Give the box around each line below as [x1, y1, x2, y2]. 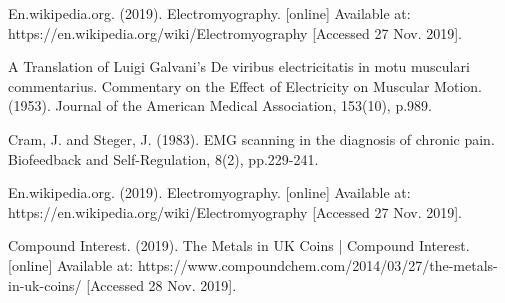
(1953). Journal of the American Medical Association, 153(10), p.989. [8, 95, 432, 116]
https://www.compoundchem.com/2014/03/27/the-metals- [137, 254, 498, 275]
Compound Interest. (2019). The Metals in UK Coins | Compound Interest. [8, 235, 470, 256]
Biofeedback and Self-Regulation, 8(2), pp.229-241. [8, 148, 319, 169]
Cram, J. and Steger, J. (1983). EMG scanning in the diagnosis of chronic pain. [8, 128, 495, 149]
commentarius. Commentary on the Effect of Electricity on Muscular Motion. [8, 75, 482, 96]
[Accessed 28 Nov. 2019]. [86, 274, 237, 295]
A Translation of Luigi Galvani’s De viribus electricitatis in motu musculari [8, 56, 470, 77]
